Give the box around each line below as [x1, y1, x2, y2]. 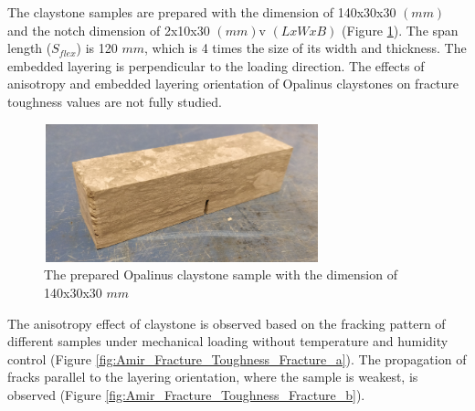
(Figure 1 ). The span [342, 20, 459, 39]
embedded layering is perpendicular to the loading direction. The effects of [7, 56, 425, 75]
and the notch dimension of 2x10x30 [7, 20, 210, 39]
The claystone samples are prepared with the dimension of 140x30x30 [7, 3, 396, 21]
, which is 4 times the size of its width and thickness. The [143, 38, 467, 58]
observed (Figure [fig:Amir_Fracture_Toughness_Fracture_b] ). [7, 385, 365, 404]
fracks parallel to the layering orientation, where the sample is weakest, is [7, 367, 418, 386]
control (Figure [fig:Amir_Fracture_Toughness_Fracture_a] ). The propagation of [7, 349, 467, 368]
